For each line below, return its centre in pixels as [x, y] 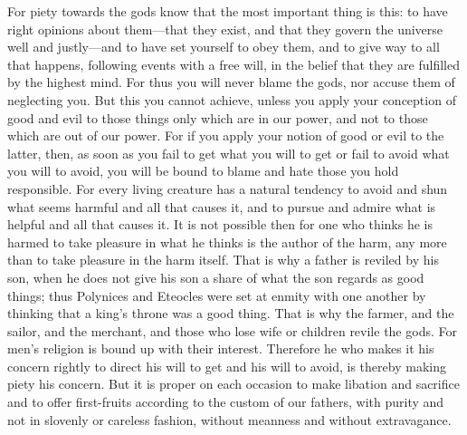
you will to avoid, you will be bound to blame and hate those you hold [203, 171]
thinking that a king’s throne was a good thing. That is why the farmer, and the [231, 313]
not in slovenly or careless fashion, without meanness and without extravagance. [229, 419]
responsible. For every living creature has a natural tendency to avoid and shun [228, 188]
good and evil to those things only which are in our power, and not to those [218, 117]
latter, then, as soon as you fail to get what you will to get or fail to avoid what [229, 153]
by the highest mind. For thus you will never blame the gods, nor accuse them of [231, 82]
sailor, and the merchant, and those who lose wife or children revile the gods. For [232, 330]
